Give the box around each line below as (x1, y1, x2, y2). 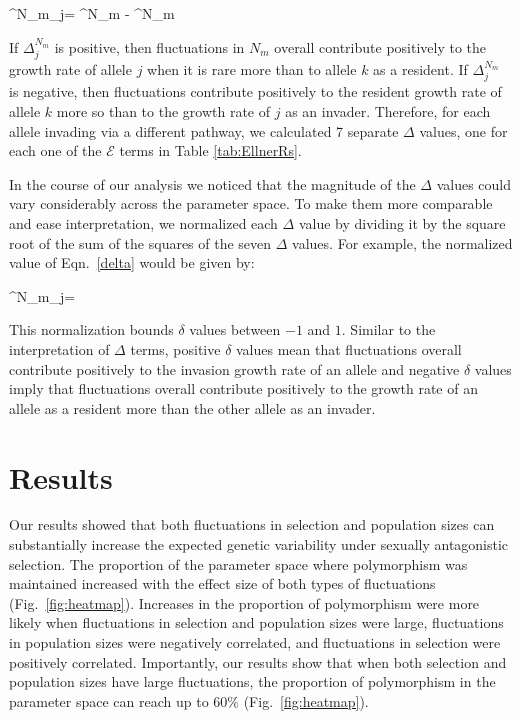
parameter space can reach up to (9, 690, 209, 711)
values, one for (419, 120, 508, 141)
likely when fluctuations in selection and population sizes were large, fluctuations (9, 612, 504, 633)
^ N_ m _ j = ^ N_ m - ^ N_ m (9, 3, 175, 23)
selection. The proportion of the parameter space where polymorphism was (9, 553, 468, 574)
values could (436, 173, 512, 194)
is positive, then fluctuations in (54, 36, 245, 57)
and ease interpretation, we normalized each (9, 213, 278, 233)
